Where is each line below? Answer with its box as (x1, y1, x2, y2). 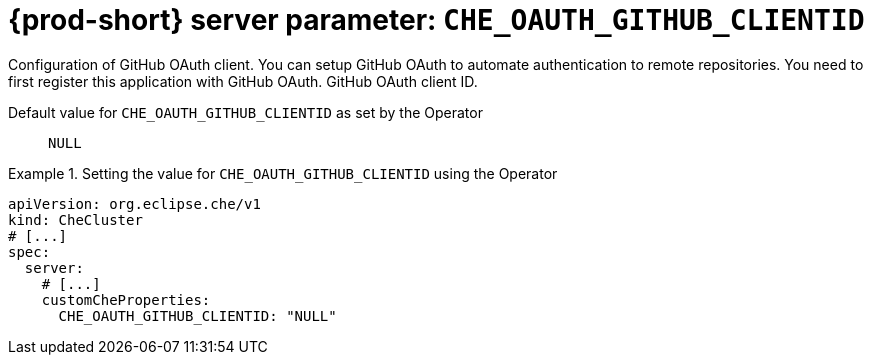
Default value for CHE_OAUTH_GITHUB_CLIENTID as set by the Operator (8, 103, 483, 121)
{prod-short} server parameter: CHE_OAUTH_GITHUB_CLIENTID (8, 3, 865, 37)
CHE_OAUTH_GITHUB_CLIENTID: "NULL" (58, 307, 337, 324)
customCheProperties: (41, 291, 211, 308)
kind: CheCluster (8, 211, 143, 228)
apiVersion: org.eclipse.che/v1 (8, 195, 261, 212)
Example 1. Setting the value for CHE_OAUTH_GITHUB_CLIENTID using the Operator (8, 164, 558, 182)
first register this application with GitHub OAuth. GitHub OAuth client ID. (8, 72, 478, 90)
